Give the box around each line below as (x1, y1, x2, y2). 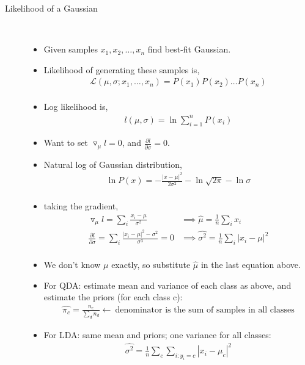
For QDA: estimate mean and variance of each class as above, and (43, 278, 292, 291)
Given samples (43, 43, 98, 56)
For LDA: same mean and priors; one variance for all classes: (43, 328, 271, 341)
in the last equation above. (200, 258, 301, 271)
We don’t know (43, 258, 101, 271)
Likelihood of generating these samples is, (43, 63, 200, 76)
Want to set (43, 136, 88, 149)
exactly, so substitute (111, 258, 191, 271)
